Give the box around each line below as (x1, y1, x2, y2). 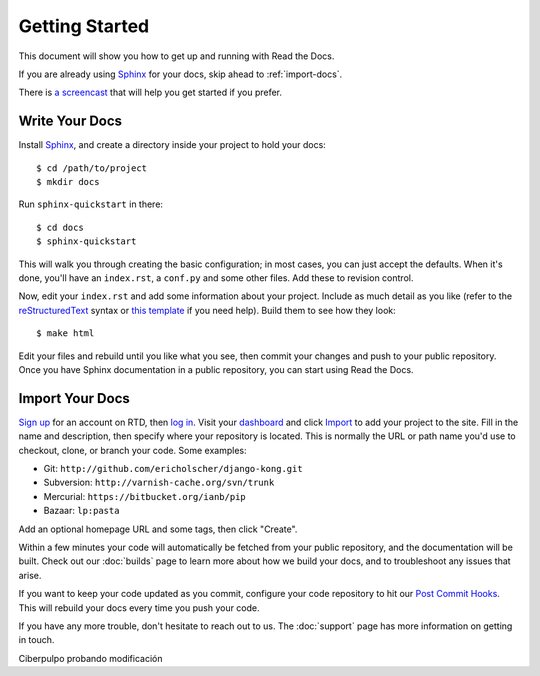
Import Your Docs (18, 390, 130, 407)
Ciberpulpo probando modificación (18, 652, 163, 664)
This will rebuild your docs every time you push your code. (18, 601, 260, 614)
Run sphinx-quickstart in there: (18, 198, 164, 210)
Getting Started (18, 15, 150, 37)
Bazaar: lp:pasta (43, 505, 120, 517)
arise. (18, 569, 42, 581)
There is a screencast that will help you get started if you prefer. (18, 86, 283, 99)
